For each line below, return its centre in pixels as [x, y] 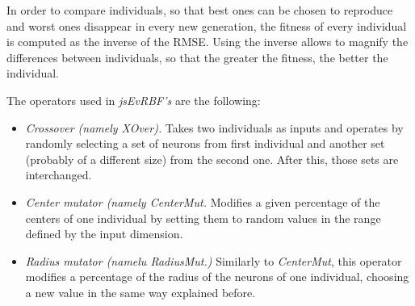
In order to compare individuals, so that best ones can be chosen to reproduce [200, 10]
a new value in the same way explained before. [140, 292]
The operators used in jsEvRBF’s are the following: [134, 100]
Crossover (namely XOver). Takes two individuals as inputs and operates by [214, 127]
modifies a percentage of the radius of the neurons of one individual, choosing [217, 277]
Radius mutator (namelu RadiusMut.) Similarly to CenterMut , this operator [214, 260]
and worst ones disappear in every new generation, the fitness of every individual [207, 25]
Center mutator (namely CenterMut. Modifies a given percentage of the [203, 201]
